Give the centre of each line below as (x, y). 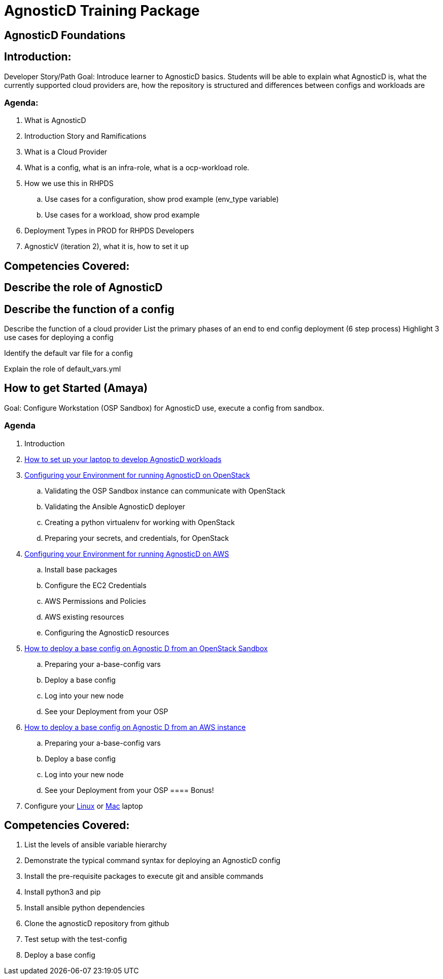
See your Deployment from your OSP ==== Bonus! (129, 790)
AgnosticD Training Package (102, 11)
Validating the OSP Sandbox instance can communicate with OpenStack (165, 491)
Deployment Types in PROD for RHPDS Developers (109, 231)
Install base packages (81, 569)
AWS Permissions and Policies (95, 601)
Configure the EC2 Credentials (96, 585)
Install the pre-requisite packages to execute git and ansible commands (144, 876)
